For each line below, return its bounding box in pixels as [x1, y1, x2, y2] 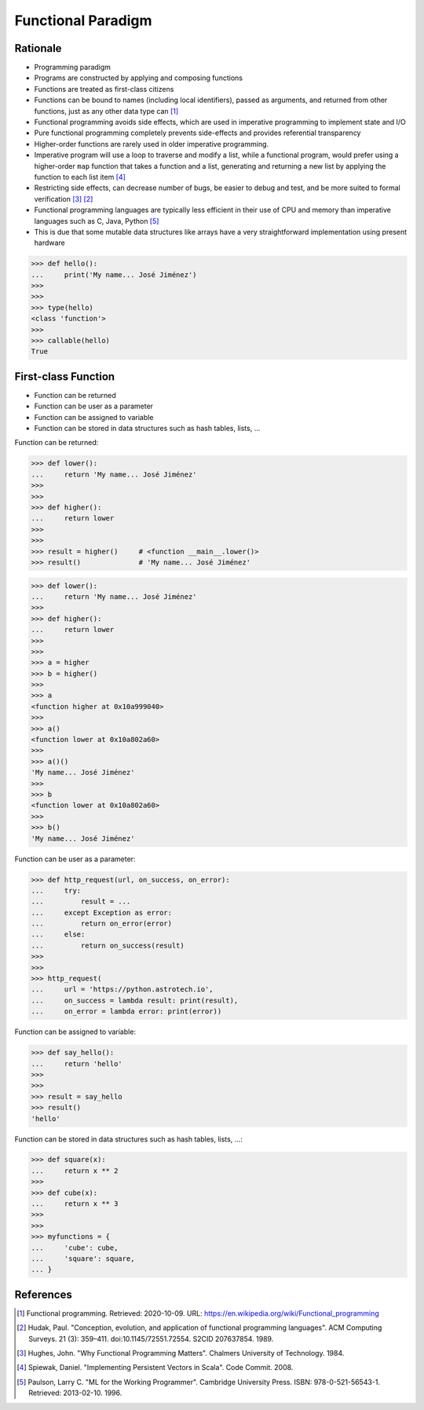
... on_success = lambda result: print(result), [31, 995, 239, 1005]
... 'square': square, [31, 1255, 135, 1263]
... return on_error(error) [31, 919, 173, 928]
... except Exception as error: [31, 908, 173, 917]
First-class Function [14, 370, 115, 383]
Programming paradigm [34, 63, 111, 72]
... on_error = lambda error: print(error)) [31, 1007, 222, 1016]
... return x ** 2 [31, 1166, 119, 1175]
